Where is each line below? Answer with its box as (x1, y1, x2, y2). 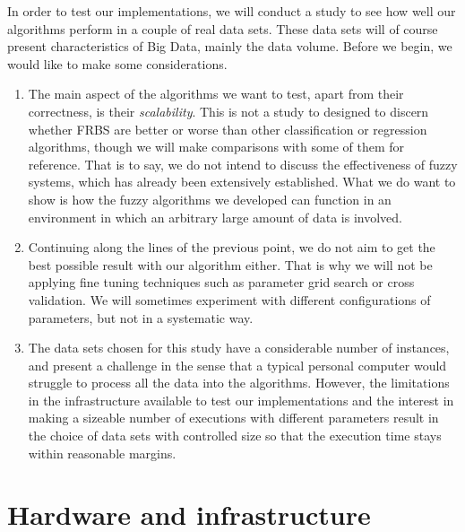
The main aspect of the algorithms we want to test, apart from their (28, 84, 404, 103)
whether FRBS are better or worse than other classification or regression (28, 119, 427, 138)
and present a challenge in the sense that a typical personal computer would (28, 355, 447, 374)
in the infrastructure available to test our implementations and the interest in (28, 390, 454, 409)
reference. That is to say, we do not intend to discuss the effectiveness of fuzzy (28, 154, 458, 173)
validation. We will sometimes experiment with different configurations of (28, 290, 431, 309)
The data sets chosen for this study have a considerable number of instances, (28, 338, 450, 357)
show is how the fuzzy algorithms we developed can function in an (28, 189, 392, 208)
